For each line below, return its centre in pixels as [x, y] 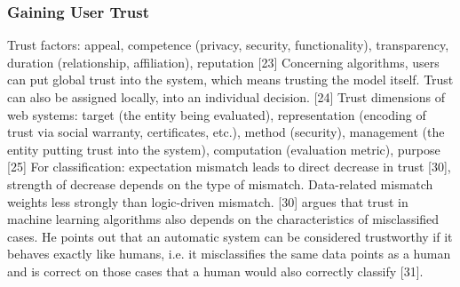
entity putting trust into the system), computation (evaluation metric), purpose [224, 149]
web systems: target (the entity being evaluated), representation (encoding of [217, 114]
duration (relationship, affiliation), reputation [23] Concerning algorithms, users [223, 62]
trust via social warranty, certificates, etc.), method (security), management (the [226, 132]
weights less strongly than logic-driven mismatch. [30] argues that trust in [208, 201]
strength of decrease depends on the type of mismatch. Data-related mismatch [220, 183]
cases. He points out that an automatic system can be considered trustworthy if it [230, 236]
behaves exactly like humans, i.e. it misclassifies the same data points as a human [229, 254]
